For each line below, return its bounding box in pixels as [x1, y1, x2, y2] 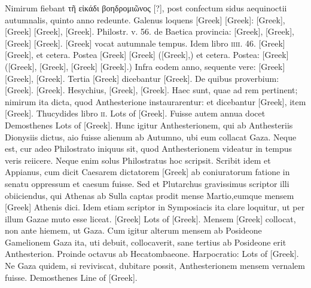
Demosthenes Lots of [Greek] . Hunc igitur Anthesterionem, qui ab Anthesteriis [5, 118, 293, 131]
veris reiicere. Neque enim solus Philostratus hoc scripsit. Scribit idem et [5, 154, 271, 166]
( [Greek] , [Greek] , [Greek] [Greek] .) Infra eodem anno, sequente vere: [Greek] [5, 60, 285, 72]
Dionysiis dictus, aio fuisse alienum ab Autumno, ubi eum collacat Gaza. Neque [5, 130, 297, 143]
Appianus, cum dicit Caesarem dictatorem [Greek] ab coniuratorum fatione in [5, 166, 290, 178]
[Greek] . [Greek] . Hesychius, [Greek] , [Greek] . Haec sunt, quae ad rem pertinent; [5, 84, 298, 96]
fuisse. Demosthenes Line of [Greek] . [5, 271, 138, 283]
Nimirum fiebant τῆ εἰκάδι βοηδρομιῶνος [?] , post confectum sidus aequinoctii [5, 2, 287, 14]
